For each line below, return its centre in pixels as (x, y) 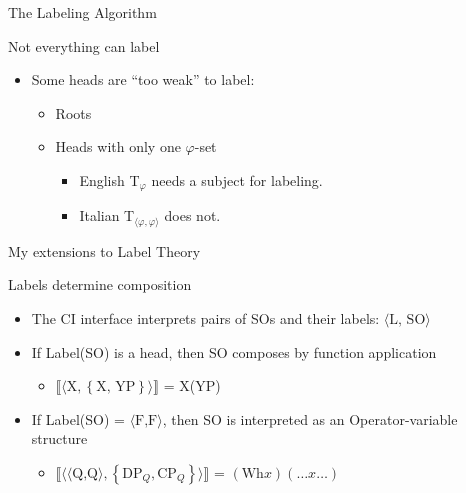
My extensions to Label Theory (104, 250)
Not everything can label (84, 45)
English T (109, 179)
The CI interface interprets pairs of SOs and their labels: (205, 318)
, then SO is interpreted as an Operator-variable (310, 418)
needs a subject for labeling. (237, 179)
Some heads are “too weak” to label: (143, 79)
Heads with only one (118, 146)
